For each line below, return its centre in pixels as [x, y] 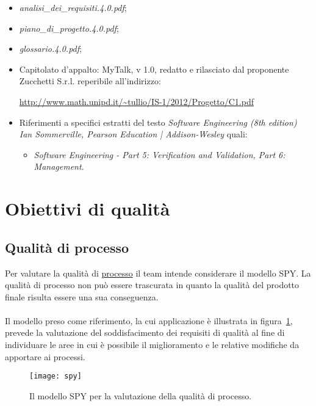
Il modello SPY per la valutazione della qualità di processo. [141, 395]
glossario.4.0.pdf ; [50, 49]
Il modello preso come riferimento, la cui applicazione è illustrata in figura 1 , [149, 320]
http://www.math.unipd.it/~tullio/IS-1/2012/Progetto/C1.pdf [136, 101]
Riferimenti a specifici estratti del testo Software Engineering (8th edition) [158, 122]
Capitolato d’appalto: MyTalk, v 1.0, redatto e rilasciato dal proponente [154, 69]
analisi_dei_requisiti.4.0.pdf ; [73, 7]
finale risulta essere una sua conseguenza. [82, 296]
